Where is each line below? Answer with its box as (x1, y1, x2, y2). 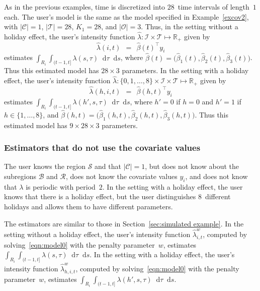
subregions (4, 170, 36, 181)
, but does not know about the (145, 161, 239, 171)
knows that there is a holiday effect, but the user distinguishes (4, 191, 196, 202)
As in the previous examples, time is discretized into (4, 2, 165, 12)
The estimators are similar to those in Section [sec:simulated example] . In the (4, 218, 244, 228)
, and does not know (185, 170, 248, 181)
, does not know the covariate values (65, 170, 178, 181)
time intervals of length (178, 2, 249, 12)
